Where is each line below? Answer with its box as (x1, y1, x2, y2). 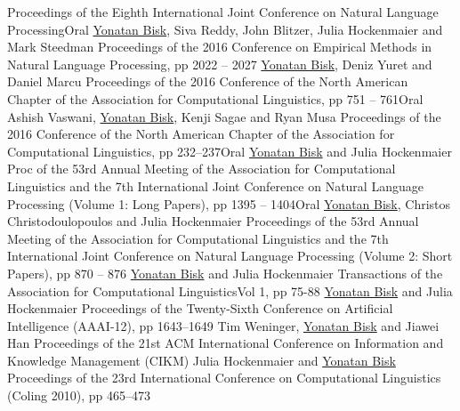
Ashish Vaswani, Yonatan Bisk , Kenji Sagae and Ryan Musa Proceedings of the (7, 107, 441, 125)
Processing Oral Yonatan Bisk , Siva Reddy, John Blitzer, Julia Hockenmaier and (7, 20, 443, 38)
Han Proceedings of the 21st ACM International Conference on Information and (7, 334, 444, 352)
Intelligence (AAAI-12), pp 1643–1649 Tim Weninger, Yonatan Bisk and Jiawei (7, 316, 440, 334)
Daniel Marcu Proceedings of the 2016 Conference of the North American (7, 72, 408, 91)
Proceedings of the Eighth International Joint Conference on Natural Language (7, 3, 439, 20)
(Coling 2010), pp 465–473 (7, 386, 151, 405)
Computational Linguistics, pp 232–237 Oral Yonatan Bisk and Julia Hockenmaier (7, 141, 452, 160)
